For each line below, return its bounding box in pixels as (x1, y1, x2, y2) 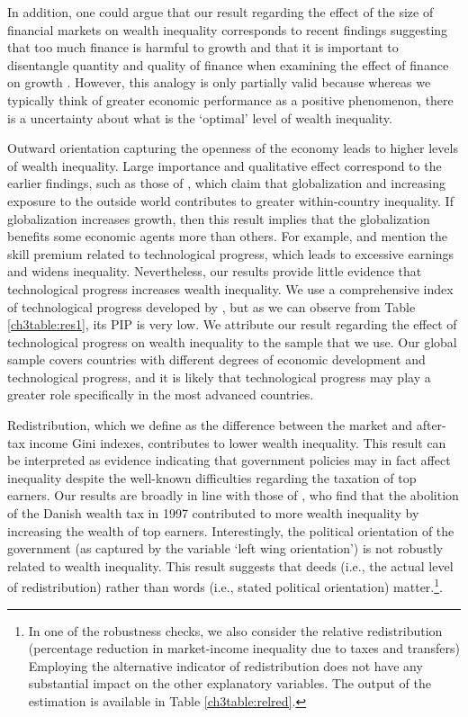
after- (416, 416, 446, 435)
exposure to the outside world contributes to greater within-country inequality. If (7, 191, 454, 210)
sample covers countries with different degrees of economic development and (7, 350, 426, 369)
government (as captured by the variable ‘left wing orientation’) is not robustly (7, 539, 444, 558)
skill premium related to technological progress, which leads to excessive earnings (7, 244, 454, 263)
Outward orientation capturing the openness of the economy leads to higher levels (7, 139, 458, 157)
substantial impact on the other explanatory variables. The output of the (28, 674, 432, 693)
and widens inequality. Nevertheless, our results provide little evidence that (7, 262, 422, 281)
